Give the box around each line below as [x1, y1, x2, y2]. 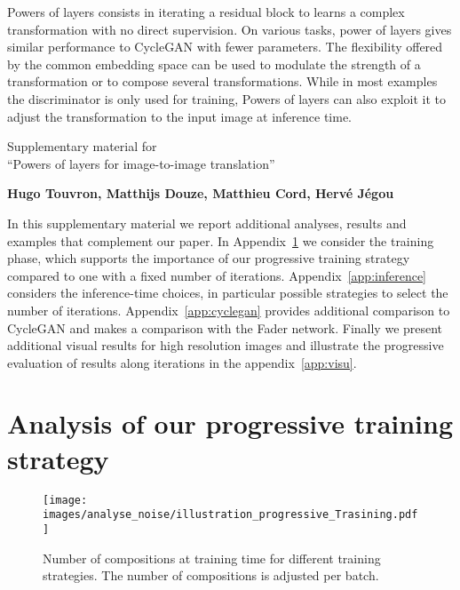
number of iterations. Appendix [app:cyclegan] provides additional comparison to [7, 300, 450, 319]
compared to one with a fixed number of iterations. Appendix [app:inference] [7, 266, 427, 284]
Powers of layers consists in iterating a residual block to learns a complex [7, 3, 405, 20]
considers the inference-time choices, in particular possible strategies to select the [7, 283, 448, 302]
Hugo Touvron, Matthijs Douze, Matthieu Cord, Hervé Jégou [7, 184, 394, 203]
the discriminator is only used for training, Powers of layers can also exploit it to [7, 89, 447, 108]
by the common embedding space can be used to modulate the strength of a [7, 54, 421, 73]
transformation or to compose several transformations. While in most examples [7, 72, 438, 91]
